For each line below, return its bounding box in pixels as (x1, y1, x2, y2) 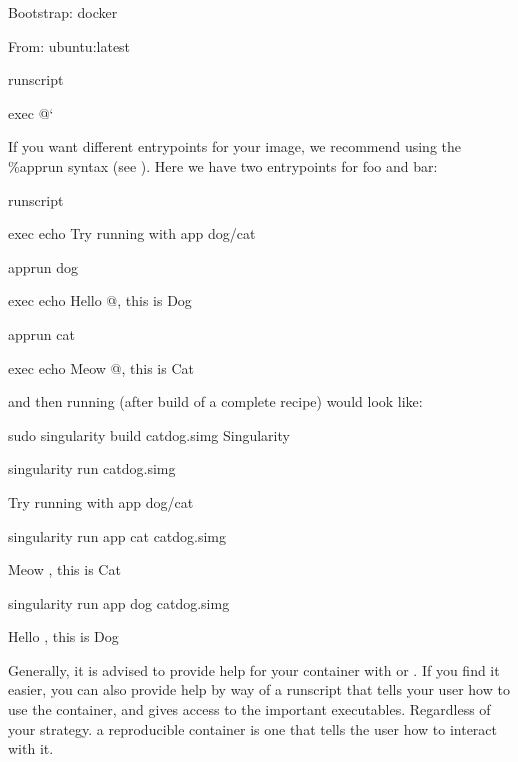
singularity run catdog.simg (8, 458, 176, 479)
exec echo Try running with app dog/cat (8, 223, 256, 244)
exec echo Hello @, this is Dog (8, 290, 192, 311)
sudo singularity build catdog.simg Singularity (8, 424, 290, 445)
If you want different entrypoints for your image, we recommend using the (8, 136, 461, 157)
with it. (8, 738, 54, 759)
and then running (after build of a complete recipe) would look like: (8, 391, 423, 412)
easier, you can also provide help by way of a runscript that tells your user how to (8, 679, 510, 700)
